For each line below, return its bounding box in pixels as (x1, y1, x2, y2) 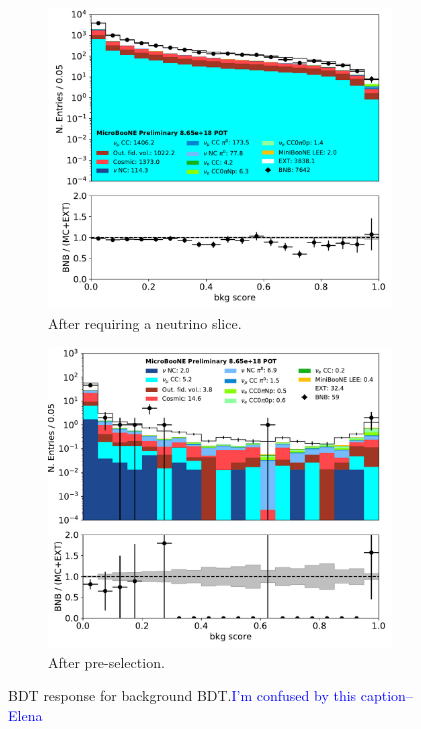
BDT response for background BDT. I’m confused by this (8, 685, 357, 706)
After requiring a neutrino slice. (48, 312, 242, 333)
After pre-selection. (48, 651, 165, 672)
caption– (360, 685, 413, 706)
